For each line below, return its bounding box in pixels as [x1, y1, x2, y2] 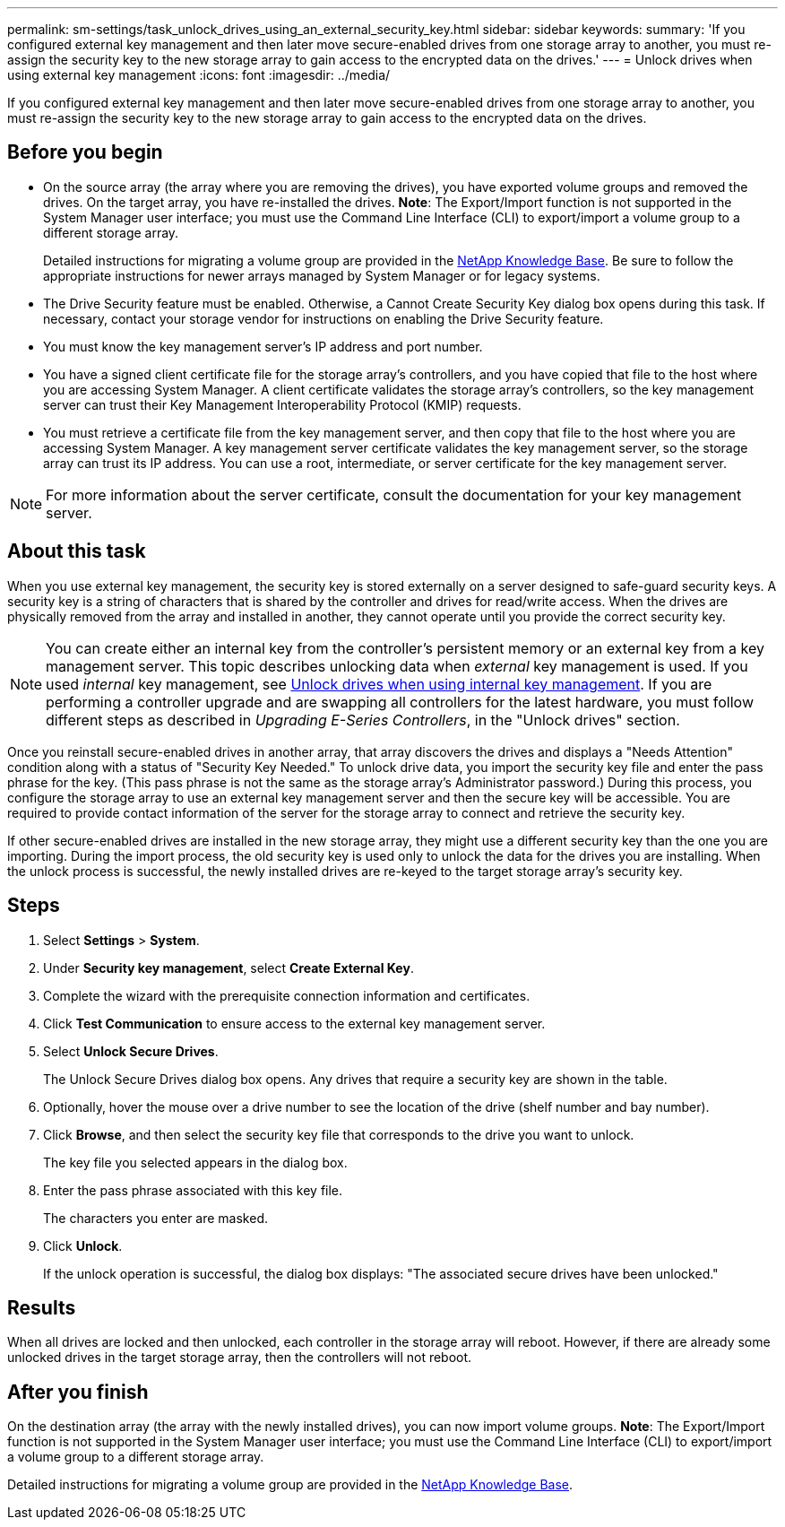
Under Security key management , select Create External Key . [43, 959, 414, 976]
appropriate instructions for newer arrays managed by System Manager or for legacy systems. [43, 267, 600, 283]
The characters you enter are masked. [43, 1210, 268, 1226]
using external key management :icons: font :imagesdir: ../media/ [7, 67, 391, 82]
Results [7, 1296, 76, 1319]
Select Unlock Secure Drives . [43, 1043, 219, 1059]
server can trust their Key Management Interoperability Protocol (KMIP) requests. [43, 396, 522, 412]
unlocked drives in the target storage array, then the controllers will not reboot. [7, 1349, 472, 1366]
